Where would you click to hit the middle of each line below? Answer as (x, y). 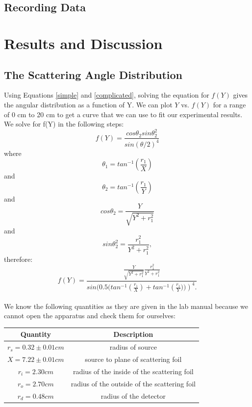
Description (133, 334)
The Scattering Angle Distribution (93, 74)
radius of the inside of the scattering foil (133, 371)
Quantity (36, 334)
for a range (229, 104)
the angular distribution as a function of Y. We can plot (88, 104)
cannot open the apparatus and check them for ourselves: (90, 316)
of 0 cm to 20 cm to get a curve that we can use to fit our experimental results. (123, 114)
